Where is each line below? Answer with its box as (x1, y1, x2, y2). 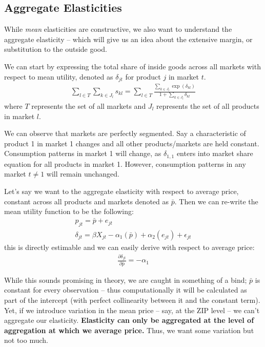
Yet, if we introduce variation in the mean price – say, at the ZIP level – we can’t (4, 304, 260, 315)
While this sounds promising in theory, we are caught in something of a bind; (4, 274, 247, 285)
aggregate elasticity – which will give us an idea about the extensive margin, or (4, 33, 253, 44)
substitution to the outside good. (4, 44, 107, 54)
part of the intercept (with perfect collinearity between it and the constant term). (4, 294, 260, 305)
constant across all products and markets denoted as (4, 196, 169, 206)
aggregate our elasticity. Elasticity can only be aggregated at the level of (4, 315, 254, 325)
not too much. (4, 335, 48, 345)
